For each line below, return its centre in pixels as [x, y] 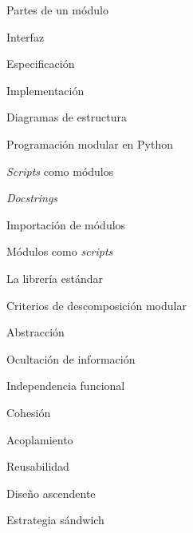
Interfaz [26, 36]
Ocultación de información [71, 358]
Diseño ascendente [51, 493]
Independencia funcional [66, 386]
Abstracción [35, 332]
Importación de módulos [66, 224]
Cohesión [29, 412]
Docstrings [32, 198]
